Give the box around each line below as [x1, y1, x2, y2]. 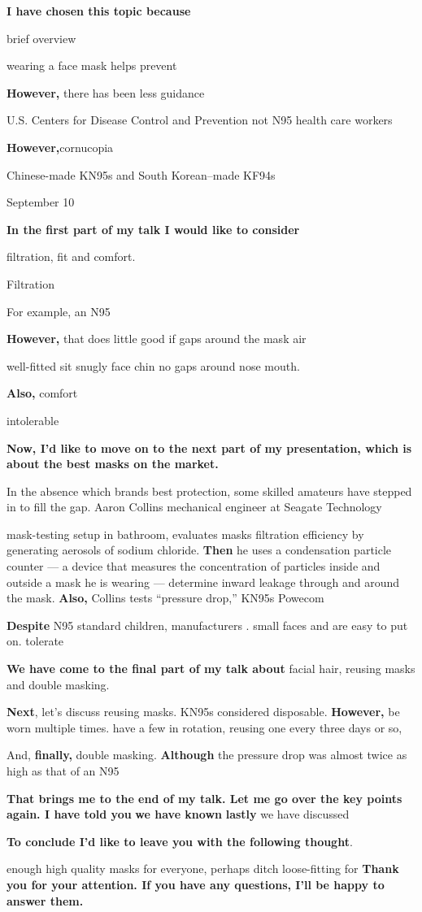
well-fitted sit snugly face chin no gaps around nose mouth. [7, 357, 300, 374]
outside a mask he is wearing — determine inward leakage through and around [7, 573, 400, 590]
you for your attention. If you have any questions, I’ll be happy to [7, 875, 385, 892]
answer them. [7, 892, 84, 909]
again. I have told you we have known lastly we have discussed [7, 806, 350, 823]
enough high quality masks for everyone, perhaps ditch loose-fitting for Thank [7, 860, 399, 877]
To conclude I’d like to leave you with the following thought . [7, 832, 353, 849]
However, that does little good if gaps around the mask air [7, 330, 307, 347]
